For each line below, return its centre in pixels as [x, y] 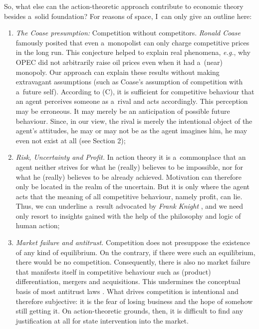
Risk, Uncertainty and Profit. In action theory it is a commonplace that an [131, 157]
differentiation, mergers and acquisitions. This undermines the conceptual [128, 281]
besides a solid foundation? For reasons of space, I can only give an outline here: [128, 16]
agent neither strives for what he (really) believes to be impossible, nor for [129, 166]
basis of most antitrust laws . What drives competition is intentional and [127, 291]
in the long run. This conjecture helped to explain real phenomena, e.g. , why [133, 52]
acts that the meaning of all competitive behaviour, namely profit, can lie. [129, 196]
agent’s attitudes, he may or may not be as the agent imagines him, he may [131, 131]
